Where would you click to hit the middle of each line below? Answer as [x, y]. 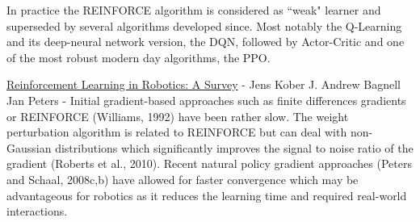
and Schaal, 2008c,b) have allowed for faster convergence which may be [183, 179]
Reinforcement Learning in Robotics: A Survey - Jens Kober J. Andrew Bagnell [204, 84]
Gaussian [29, 147]
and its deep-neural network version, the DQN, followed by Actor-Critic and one [206, 42]
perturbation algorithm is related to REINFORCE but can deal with [177, 132]
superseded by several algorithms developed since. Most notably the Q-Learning [204, 25]
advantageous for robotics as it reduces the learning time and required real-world [207, 195]
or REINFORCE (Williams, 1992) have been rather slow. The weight [178, 116]
